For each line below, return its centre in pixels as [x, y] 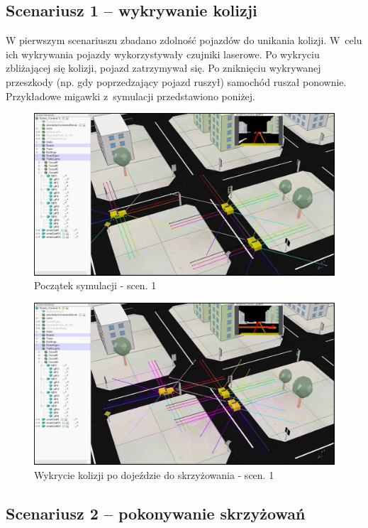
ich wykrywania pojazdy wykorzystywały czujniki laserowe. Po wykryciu [163, 54]
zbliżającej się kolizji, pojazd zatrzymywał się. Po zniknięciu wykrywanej [163, 68]
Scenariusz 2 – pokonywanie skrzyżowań [156, 513]
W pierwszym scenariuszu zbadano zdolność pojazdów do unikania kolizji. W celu [184, 40]
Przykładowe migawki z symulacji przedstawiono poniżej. [131, 96]
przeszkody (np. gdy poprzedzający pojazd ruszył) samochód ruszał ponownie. [176, 81]
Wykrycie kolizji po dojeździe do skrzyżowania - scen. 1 [154, 475]
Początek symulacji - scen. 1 [95, 285]
